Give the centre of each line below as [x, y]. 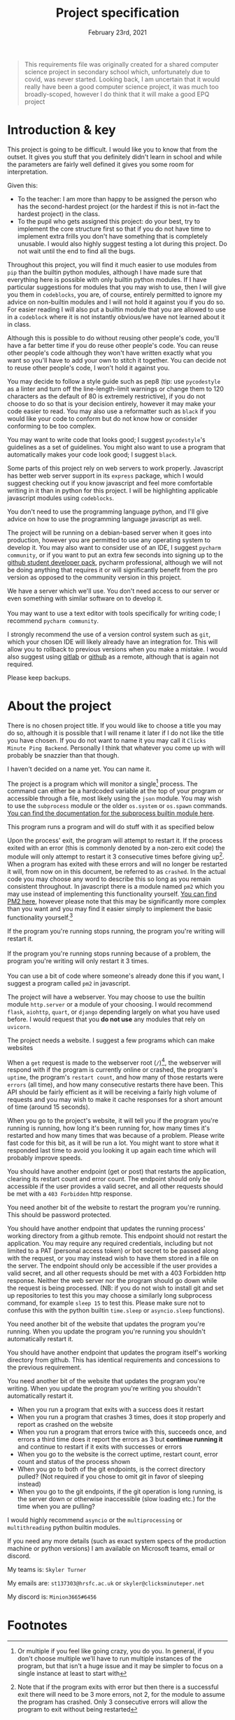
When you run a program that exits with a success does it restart [111, 1410]
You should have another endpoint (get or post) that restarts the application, [117, 1171]
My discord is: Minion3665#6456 [52, 1597]
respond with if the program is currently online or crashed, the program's [113, 1070]
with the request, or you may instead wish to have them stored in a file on [113, 1258]
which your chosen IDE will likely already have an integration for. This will [113, 641]
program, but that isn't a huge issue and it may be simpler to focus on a [120, 1666]
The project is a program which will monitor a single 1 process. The [102, 783]
